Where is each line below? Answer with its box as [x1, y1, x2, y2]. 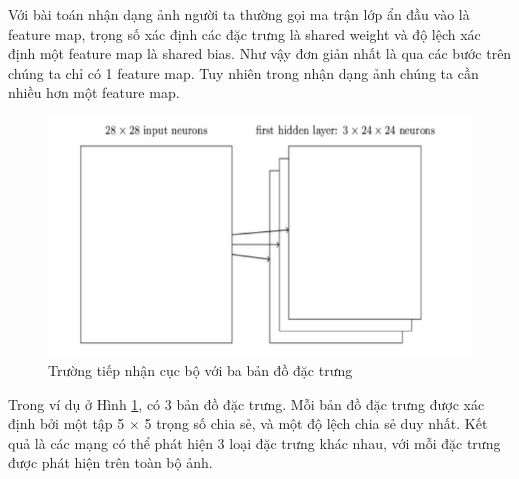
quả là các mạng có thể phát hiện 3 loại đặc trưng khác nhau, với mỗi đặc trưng [8, 432, 501, 453]
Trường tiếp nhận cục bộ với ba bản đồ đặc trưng [48, 359, 353, 380]
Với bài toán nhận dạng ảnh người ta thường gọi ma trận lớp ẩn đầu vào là [8, 4, 470, 24]
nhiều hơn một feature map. [8, 82, 180, 103]
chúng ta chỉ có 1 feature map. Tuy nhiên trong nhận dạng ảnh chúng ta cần [8, 62, 479, 83]
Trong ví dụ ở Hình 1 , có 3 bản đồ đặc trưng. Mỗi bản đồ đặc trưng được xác [8, 393, 485, 414]
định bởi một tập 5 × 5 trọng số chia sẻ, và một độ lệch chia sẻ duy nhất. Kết [8, 413, 488, 434]
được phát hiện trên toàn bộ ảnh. [8, 452, 213, 473]
